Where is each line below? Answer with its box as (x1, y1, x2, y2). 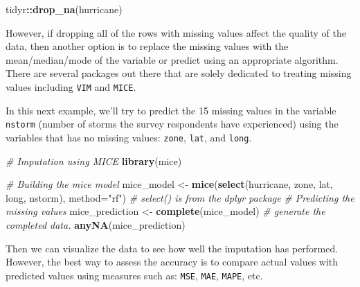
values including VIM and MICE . (6, 79, 136, 94)
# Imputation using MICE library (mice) (6, 153, 182, 168)
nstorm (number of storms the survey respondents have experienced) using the (6, 116, 339, 131)
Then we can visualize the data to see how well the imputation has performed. (6, 241, 339, 255)
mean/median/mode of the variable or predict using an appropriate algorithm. (6, 52, 339, 67)
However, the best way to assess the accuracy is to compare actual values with (6, 254, 339, 269)
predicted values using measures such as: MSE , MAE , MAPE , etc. (6, 268, 263, 282)
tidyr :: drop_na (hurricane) (6, 2, 123, 16)
